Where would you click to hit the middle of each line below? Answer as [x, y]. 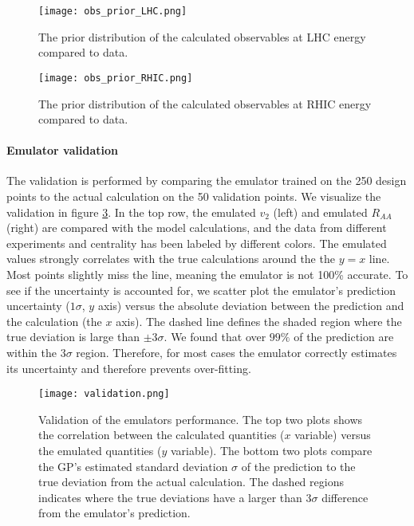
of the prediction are [344, 337]
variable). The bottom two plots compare [272, 451]
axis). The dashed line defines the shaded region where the [259, 321]
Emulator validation [62, 150]
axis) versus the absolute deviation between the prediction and [251, 306]
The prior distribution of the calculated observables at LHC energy [202, 36]
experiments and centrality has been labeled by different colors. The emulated [197, 243]
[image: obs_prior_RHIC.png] [116, 78]
